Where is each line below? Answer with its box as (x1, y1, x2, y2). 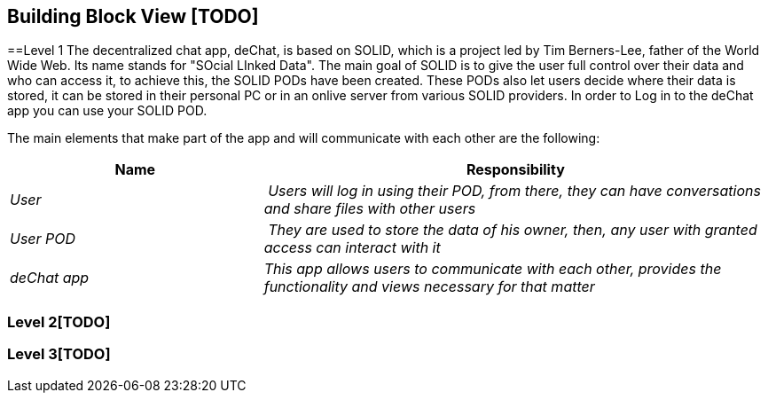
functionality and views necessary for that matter (263, 278, 595, 296)
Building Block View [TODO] (7, 5, 259, 27)
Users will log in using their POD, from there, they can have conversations (268, 182, 761, 200)
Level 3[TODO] (7, 345, 111, 364)
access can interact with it (263, 239, 441, 257)
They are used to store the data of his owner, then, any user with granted (268, 221, 757, 239)
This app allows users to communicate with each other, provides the (263, 260, 722, 278)
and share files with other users (263, 200, 476, 218)
